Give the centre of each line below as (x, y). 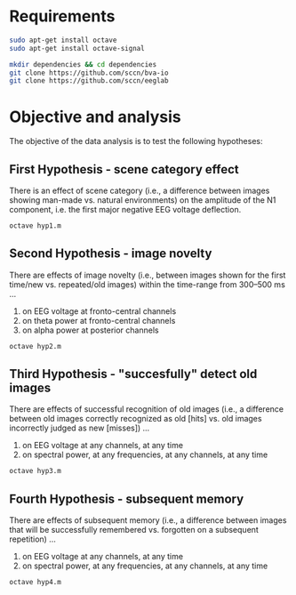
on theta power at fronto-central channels (99, 320)
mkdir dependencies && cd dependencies (83, 64)
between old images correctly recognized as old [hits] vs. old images (136, 419)
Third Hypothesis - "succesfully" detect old (133, 374)
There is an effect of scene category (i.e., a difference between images (140, 191)
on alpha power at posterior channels (90, 330)
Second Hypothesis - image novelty (111, 254)
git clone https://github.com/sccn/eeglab (89, 81)
